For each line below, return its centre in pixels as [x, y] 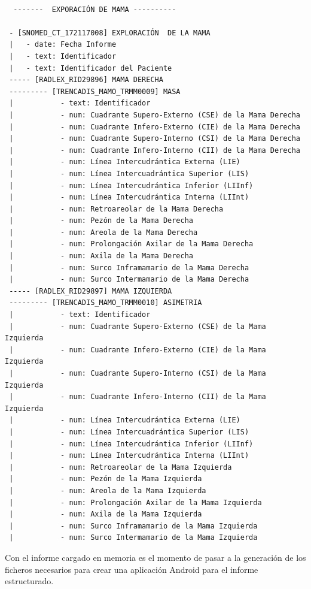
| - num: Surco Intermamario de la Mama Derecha [129, 280]
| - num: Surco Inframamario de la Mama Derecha [129, 268]
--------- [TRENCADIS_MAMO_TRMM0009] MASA [95, 91]
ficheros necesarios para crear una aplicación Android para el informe [132, 569]
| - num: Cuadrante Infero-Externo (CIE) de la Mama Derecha [155, 127]
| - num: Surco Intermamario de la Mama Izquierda [133, 538]
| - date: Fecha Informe [63, 45]
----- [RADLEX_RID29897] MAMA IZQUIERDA [91, 291]
